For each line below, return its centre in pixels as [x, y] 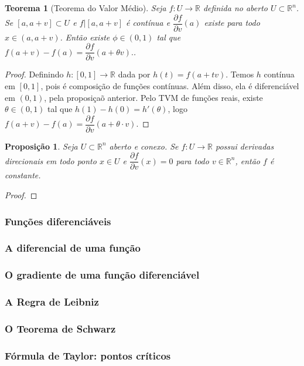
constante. [23, 175]
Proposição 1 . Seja [41, 146]
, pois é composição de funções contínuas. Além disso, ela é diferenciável [170, 85]
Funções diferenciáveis [58, 221]
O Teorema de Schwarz [60, 328]
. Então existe [85, 37]
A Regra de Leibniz [52, 302]
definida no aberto [235, 8]
